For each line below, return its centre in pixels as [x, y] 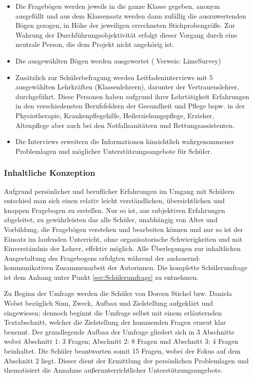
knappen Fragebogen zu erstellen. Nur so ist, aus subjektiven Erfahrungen [115, 210]
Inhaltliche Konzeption [50, 173]
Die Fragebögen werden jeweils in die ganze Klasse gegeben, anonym [117, 6]
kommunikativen [29, 267]
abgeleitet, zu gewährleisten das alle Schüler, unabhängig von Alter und [111, 220]
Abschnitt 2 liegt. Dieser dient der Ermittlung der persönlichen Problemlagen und [126, 360]
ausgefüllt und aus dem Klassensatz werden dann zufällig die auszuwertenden [131, 15]
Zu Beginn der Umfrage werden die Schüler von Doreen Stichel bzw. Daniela [118, 293]
